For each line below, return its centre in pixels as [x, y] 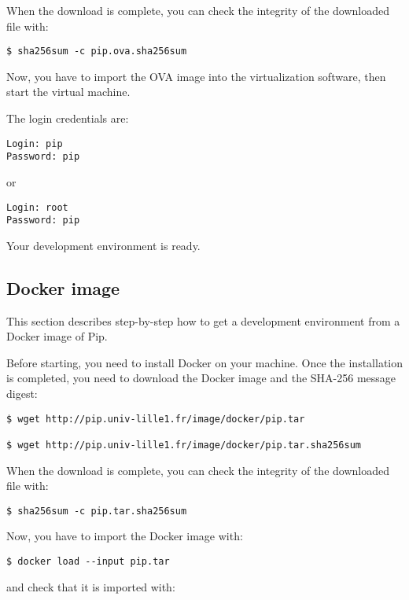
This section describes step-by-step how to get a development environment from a [203, 320]
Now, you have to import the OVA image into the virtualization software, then [196, 76]
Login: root [37, 207]
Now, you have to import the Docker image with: [125, 536]
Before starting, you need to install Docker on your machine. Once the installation [204, 362]
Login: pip [35, 144]
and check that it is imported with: [91, 586]
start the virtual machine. [68, 92]
